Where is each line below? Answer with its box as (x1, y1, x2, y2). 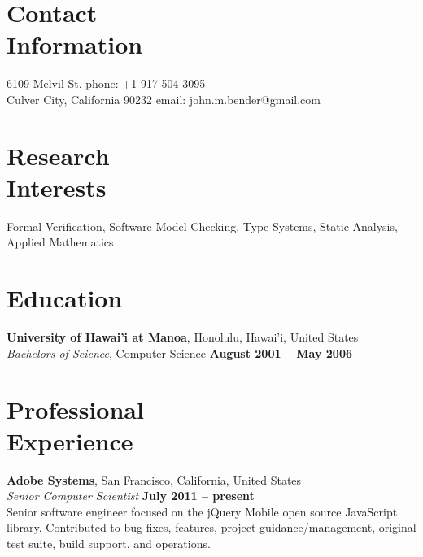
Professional (7, 392, 144, 425)
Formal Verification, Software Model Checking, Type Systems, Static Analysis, (7, 217, 398, 234)
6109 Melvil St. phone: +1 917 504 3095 (7, 75, 206, 92)
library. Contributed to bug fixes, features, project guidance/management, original (7, 519, 416, 536)
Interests (7, 170, 107, 203)
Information (7, 28, 143, 61)
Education (7, 281, 123, 315)
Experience (7, 424, 133, 457)
